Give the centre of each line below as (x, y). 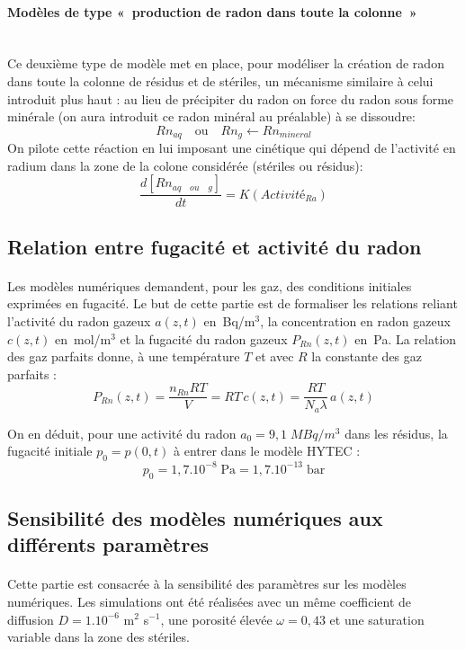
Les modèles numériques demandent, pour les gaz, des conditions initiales (210, 285)
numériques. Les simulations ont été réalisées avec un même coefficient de (210, 601)
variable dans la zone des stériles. (98, 637)
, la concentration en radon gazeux (355, 321)
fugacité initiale (50, 451)
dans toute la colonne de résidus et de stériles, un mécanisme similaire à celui (220, 80)
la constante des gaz (367, 356)
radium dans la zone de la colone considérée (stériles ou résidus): (185, 165)
